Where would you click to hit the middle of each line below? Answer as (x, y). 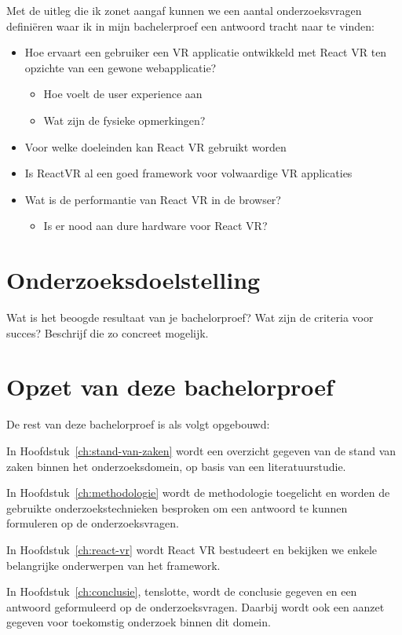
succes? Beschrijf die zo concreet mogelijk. (108, 332)
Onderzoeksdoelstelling (133, 280)
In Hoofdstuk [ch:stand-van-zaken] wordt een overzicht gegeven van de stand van (201, 450)
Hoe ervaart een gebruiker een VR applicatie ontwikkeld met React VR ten (206, 52)
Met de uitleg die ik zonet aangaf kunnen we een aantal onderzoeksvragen (184, 10)
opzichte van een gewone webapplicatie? (121, 67)
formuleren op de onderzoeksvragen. (93, 523)
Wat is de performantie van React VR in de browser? (153, 199)
